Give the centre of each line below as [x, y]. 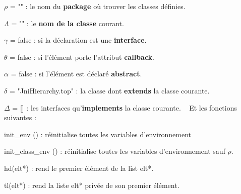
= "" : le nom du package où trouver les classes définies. [98, 6]
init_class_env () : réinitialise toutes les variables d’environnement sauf [115, 151]
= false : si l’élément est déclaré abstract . [76, 74]
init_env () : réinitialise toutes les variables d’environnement [98, 134]
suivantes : [20, 117]
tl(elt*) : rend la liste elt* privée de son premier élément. [92, 185]
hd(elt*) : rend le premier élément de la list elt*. [79, 168]
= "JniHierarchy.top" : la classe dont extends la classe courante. [109, 90]
